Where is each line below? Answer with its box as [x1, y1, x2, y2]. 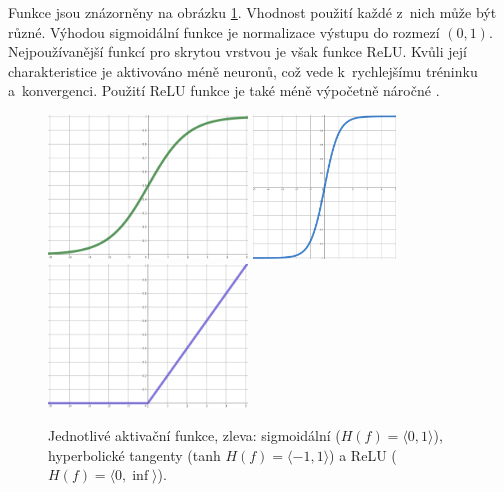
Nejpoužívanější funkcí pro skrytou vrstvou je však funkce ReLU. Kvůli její [8, 41, 467, 62]
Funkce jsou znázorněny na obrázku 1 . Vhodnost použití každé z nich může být [8, 2, 497, 22]
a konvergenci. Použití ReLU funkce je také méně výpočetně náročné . [8, 80, 440, 101]
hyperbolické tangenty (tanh [48, 444, 221, 465]
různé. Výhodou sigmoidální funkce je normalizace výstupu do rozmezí [8, 21, 440, 42]
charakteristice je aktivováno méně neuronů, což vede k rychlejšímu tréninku [8, 60, 478, 81]
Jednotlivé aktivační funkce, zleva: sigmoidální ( [48, 425, 341, 446]
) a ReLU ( [329, 444, 397, 465]
